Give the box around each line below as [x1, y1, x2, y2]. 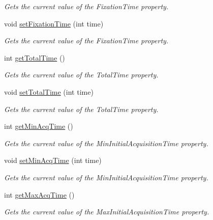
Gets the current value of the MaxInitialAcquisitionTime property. [4, 206, 209, 217]
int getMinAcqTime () [4, 121, 73, 131]
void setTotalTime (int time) [4, 86, 94, 97]
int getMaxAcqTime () [4, 189, 75, 200]
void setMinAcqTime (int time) [4, 155, 102, 166]
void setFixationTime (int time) [4, 18, 104, 29]
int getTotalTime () [4, 52, 65, 63]
